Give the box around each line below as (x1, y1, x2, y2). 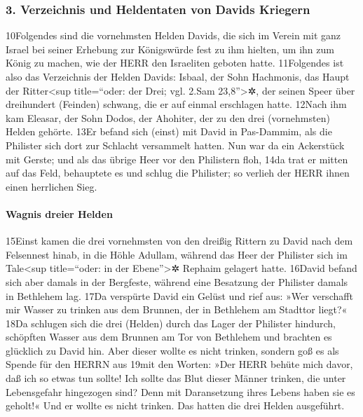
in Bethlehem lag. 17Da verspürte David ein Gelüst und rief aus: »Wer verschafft (6, 288, 353, 303)
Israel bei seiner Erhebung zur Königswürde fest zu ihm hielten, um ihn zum (6, 41, 334, 56)
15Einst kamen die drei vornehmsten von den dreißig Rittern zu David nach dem (6, 233, 353, 248)
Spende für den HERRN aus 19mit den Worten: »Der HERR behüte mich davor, (6, 357, 353, 371)
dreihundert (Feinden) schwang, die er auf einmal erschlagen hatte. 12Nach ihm (6, 97, 347, 111)
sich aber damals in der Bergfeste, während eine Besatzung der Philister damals (6, 274, 348, 289)
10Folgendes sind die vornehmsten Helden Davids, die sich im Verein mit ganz (6, 28, 341, 43)
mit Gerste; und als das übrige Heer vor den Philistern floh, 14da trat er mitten (6, 151, 348, 166)
